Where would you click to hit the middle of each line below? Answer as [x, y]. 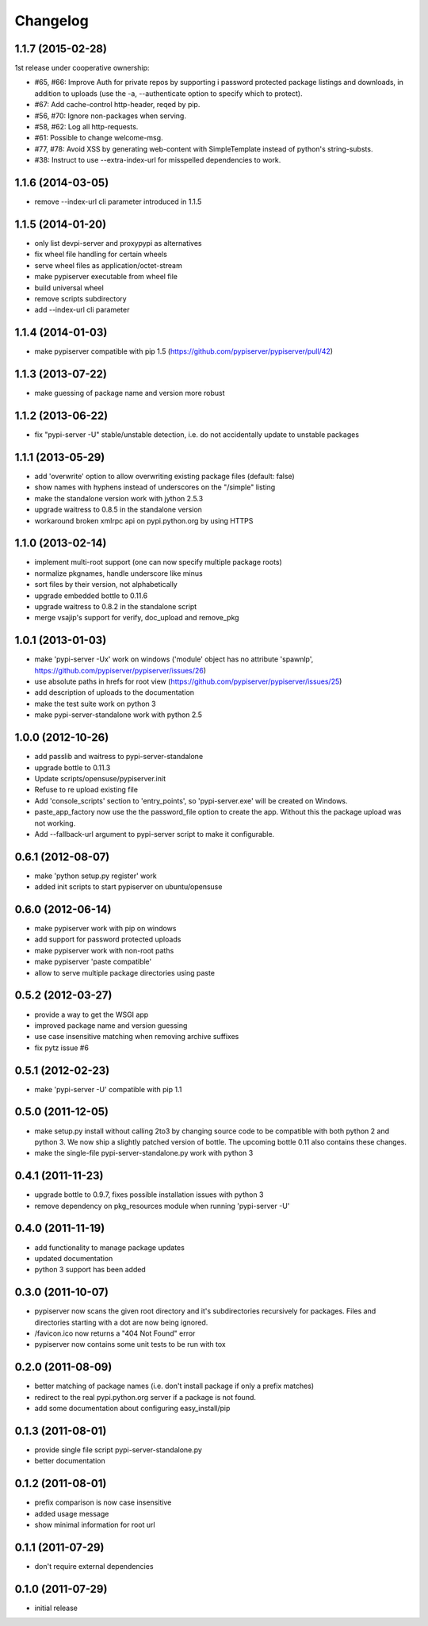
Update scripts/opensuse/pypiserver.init [100, 778]
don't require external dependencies [94, 1566]
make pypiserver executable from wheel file [106, 277]
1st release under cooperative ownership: [82, 68]
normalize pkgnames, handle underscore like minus [118, 573]
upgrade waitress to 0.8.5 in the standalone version [118, 510]
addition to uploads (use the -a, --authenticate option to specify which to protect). [168, 93]
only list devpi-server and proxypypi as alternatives [118, 243]
